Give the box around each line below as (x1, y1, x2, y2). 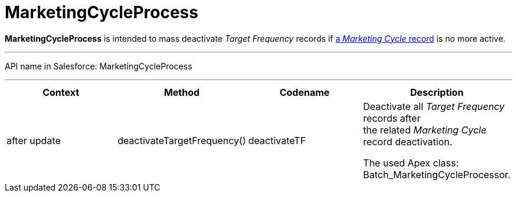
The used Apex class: (363, 156, 459, 169)
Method (163, 86, 200, 98)
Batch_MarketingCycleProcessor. (363, 168, 511, 181)
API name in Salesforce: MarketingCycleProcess (5, 61, 192, 71)
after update (6, 134, 61, 146)
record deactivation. (363, 135, 453, 148)
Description (410, 86, 464, 98)
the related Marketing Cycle (363, 123, 487, 136)
